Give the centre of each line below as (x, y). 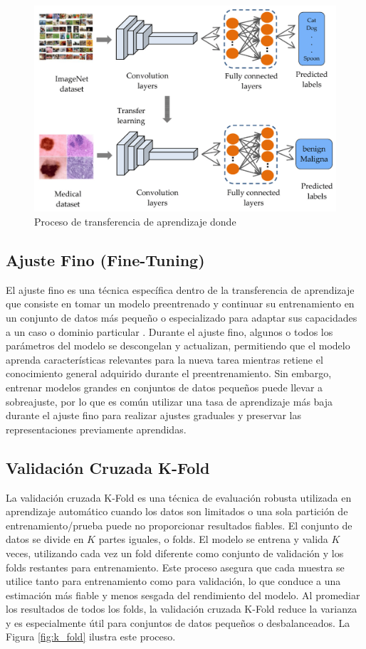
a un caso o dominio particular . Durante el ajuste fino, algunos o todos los (169, 331)
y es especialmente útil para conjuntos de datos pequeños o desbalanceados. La (178, 622)
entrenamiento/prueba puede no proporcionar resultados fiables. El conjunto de (179, 525)
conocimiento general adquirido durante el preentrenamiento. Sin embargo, (169, 373)
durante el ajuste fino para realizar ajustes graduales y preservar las (153, 415)
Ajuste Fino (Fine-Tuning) (105, 260)
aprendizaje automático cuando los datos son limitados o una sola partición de (177, 511)
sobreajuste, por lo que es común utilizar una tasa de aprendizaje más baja (169, 401)
